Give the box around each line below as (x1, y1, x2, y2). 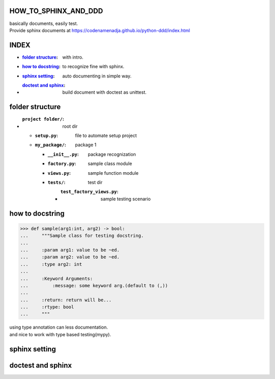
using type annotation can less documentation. (9, 324, 108, 331)
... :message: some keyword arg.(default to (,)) (20, 283, 168, 288)
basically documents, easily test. (9, 20, 78, 26)
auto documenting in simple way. (62, 73, 132, 79)
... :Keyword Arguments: (20, 276, 93, 281)
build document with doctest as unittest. (62, 89, 147, 95)
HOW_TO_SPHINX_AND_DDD (9, 7, 103, 15)
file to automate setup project (75, 132, 137, 139)
